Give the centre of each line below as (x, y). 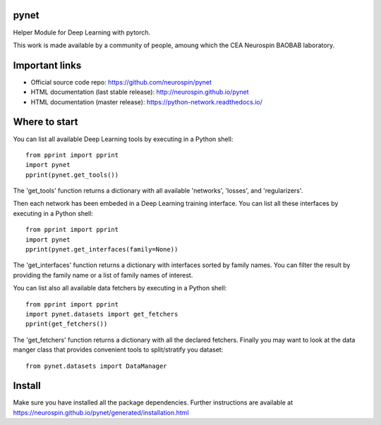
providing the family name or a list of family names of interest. (103, 275)
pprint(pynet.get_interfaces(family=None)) (102, 250)
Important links (47, 65)
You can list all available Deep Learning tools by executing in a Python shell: (123, 139)
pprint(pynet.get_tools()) (72, 175)
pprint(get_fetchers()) (67, 324)
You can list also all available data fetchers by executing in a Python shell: (120, 288)
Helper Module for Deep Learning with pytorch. (82, 32)
